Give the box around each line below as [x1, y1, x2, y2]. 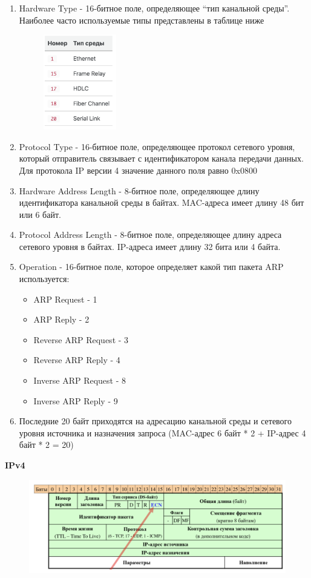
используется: [19, 272, 70, 285]
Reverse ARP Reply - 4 [33, 353, 120, 366]
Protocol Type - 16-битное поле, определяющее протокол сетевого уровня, [19, 140, 295, 153]
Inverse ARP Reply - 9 [33, 394, 118, 407]
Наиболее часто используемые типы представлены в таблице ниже [19, 13, 264, 26]
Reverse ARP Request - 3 [33, 333, 129, 346]
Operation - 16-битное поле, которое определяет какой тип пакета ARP [19, 260, 284, 273]
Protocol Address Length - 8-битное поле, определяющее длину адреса [19, 228, 282, 241]
